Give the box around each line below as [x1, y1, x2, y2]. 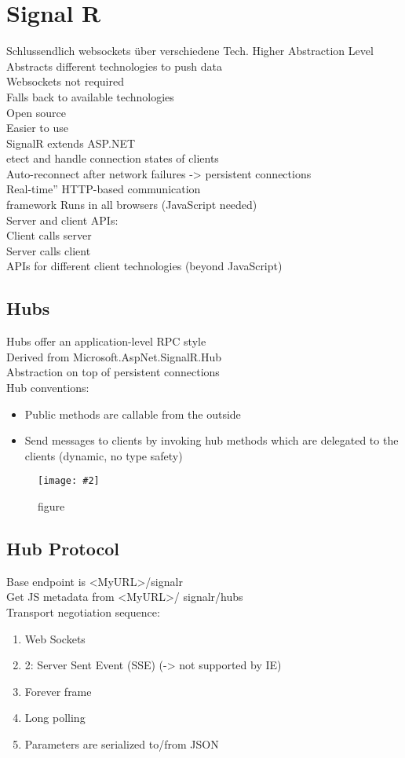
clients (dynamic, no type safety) [24, 447, 183, 463]
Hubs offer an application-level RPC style [6, 333, 206, 350]
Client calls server [6, 227, 92, 244]
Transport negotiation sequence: [6, 604, 160, 621]
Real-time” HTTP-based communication [6, 181, 201, 197]
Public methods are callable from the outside [24, 405, 241, 422]
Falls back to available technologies [6, 88, 174, 104]
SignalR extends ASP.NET [6, 134, 136, 151]
